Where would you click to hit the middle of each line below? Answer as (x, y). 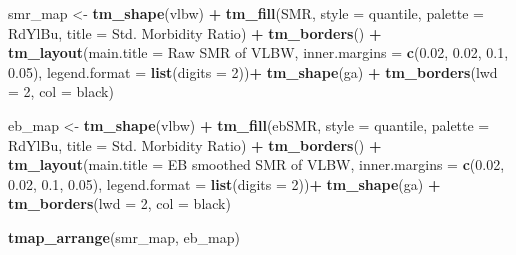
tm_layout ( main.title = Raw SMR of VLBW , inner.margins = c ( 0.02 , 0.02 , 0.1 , (258, 52)
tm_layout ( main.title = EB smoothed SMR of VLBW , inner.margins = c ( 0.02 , (256, 164)
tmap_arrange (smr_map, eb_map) (124, 236)
